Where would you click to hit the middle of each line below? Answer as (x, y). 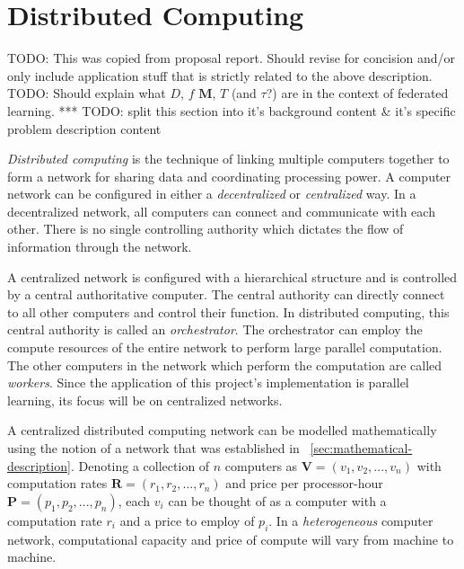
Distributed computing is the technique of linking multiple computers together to (228, 159)
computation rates (57, 483)
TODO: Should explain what (87, 93)
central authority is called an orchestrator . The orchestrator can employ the (215, 329)
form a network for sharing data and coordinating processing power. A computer (229, 176)
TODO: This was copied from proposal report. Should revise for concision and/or (232, 58)
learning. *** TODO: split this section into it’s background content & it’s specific (232, 110)
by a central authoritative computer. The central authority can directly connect (226, 294)
